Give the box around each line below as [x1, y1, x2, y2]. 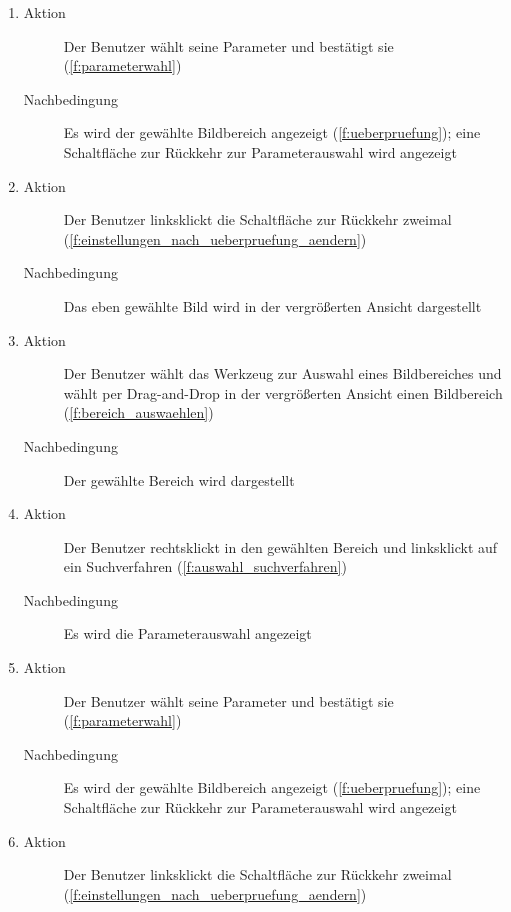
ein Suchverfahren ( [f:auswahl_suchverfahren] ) [63, 556, 347, 577]
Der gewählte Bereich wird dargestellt [63, 469, 295, 490]
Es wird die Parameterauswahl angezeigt [63, 623, 312, 644]
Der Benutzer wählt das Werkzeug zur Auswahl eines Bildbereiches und [63, 363, 502, 384]
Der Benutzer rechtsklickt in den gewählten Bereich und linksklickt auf [63, 536, 498, 557]
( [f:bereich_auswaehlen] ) [63, 402, 214, 423]
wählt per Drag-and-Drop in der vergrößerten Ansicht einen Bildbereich [63, 382, 503, 403]
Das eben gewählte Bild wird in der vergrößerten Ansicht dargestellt [63, 295, 482, 316]
